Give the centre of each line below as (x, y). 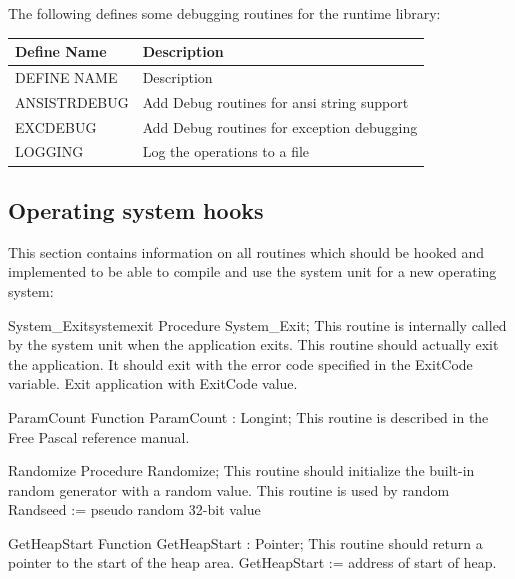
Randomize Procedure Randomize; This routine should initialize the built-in (241, 470)
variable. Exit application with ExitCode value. (153, 383)
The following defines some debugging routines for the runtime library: (224, 13)
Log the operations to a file (226, 151)
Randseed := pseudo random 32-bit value (134, 509)
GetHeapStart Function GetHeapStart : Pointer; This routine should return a (245, 542)
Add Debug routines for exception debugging (280, 126)
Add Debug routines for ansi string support (275, 101)
